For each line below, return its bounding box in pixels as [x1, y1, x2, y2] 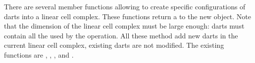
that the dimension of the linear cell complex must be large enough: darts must [4, 21, 245, 31]
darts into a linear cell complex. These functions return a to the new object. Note [4, 11, 251, 21]
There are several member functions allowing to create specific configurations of [4, 1, 246, 11]
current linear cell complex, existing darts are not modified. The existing [4, 40, 224, 50]
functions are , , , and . [4, 49, 74, 60]
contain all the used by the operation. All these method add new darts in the [4, 30, 238, 40]
